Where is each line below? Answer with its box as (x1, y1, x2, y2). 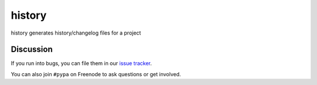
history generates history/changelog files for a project (11, 29, 141, 36)
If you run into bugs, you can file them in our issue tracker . (11, 60, 152, 67)
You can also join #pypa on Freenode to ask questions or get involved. (11, 70, 181, 77)
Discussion (11, 45, 53, 55)
